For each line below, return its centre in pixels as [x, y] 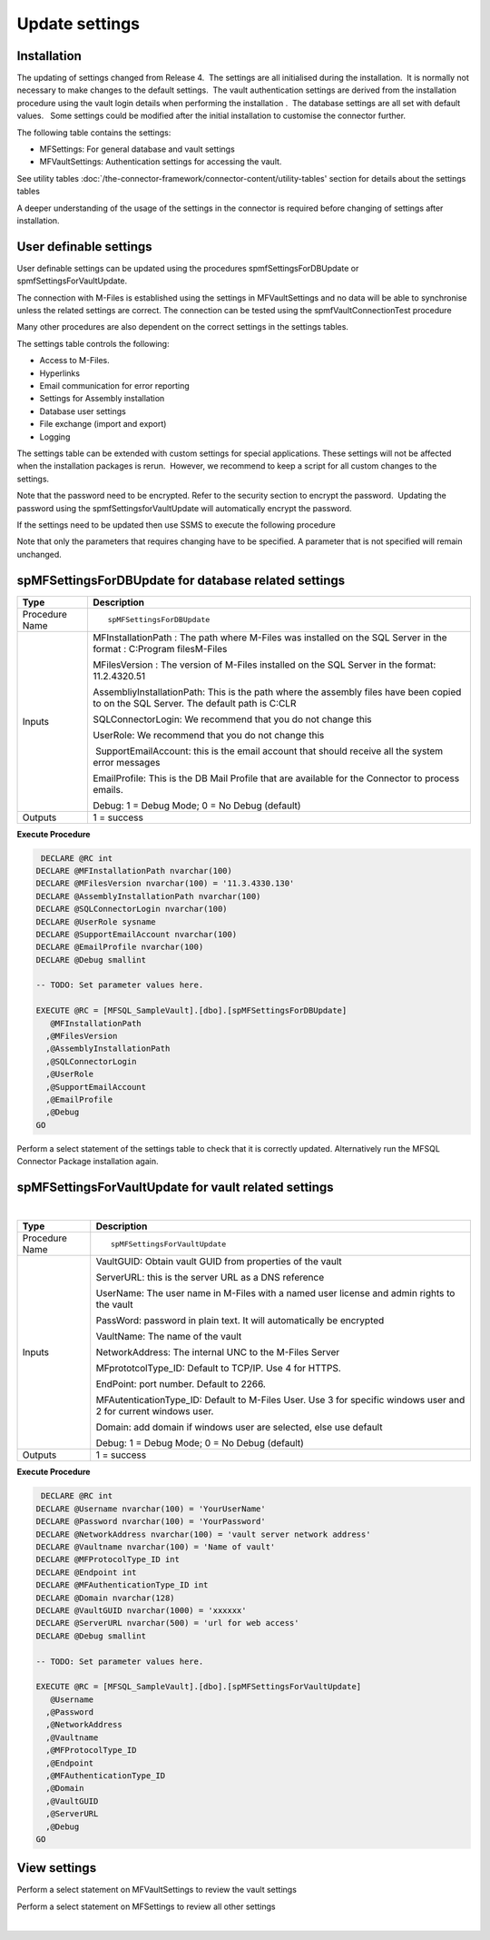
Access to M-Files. [75, 361]
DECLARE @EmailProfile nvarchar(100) [120, 947]
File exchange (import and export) [103, 424]
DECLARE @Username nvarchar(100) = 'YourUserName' [151, 1509]
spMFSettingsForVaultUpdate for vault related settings [176, 1187]
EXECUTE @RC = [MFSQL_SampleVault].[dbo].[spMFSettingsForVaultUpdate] [199, 1687]
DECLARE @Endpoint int [86, 1572]
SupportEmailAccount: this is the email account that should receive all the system [269, 751]
